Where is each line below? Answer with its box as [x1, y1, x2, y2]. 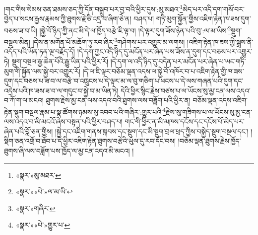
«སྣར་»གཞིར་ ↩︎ [15, 203, 56, 213]
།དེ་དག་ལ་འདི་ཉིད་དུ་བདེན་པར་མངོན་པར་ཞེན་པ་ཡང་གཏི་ [110, 56, 246, 66]
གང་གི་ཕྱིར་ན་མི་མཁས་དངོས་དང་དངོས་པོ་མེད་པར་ [125, 116, 245, 127]
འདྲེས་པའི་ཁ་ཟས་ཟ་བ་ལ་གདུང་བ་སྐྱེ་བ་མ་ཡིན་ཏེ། [4, 85, 119, 95]
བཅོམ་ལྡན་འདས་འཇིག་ [193, 95, 248, 105]
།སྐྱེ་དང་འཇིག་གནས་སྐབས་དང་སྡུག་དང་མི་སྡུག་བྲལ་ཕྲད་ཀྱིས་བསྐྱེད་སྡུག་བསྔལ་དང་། [55, 126, 249, 136]
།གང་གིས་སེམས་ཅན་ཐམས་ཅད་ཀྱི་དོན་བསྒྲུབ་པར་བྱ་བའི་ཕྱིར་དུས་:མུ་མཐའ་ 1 [4, 2, 183, 14]
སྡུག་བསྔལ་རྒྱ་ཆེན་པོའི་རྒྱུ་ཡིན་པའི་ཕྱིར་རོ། [11, 56, 109, 66]
